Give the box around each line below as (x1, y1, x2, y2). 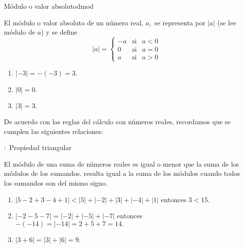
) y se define (41, 27, 77, 37)
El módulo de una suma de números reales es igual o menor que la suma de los (4, 158, 239, 169)
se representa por (154, 17, 206, 27)
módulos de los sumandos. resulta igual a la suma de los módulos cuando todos (4, 168, 240, 178)
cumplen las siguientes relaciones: (4, 126, 103, 136)
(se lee (217, 17, 236, 27)
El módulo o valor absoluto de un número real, (4, 17, 144, 27)
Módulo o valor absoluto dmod (4, 1, 94, 11)
